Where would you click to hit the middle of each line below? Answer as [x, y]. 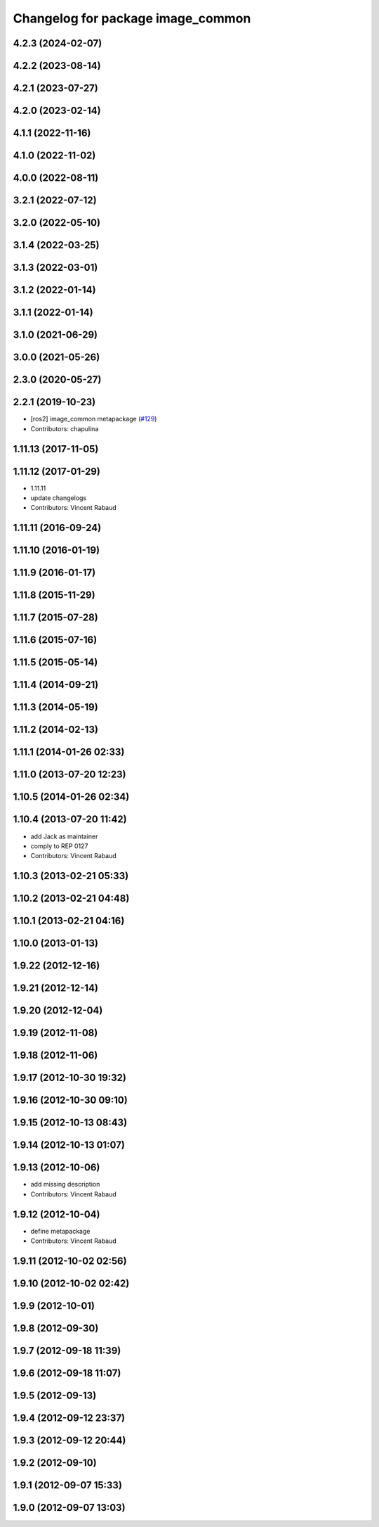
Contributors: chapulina [65, 428]
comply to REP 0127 [59, 846]
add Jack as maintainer [64, 836]
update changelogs [59, 498]
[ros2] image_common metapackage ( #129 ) [94, 419]
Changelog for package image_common [132, 18]
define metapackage [60, 1231]
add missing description [65, 1184]
